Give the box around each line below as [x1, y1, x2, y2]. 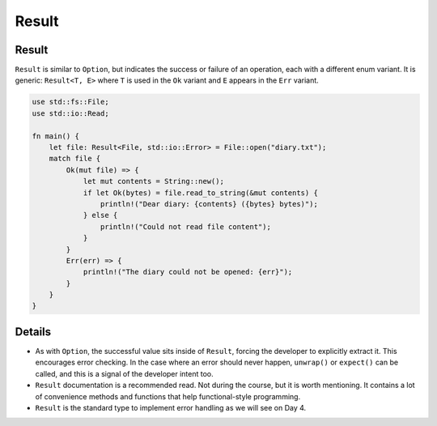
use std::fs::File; [32, 97, 109, 107]
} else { [83, 211, 118, 220]
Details [15, 325, 52, 339]
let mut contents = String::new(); [83, 177, 224, 186]
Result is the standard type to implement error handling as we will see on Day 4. [35, 403, 307, 412]
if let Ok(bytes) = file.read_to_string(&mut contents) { [83, 188, 319, 198]
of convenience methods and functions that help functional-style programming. [35, 391, 301, 401]
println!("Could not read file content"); [100, 222, 271, 231]
